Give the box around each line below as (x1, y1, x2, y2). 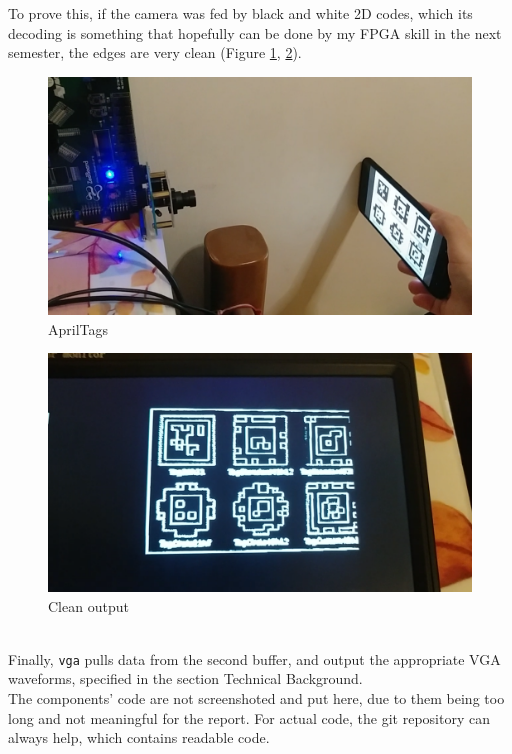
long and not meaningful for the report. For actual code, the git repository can (8, 707, 491, 728)
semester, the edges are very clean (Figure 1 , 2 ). (8, 42, 302, 63)
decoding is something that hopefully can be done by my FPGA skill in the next (8, 22, 502, 43)
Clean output (48, 595, 129, 616)
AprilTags (48, 318, 109, 339)
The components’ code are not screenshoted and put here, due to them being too (8, 688, 505, 708)
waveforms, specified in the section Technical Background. (8, 668, 363, 689)
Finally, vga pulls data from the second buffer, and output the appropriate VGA (8, 648, 501, 669)
